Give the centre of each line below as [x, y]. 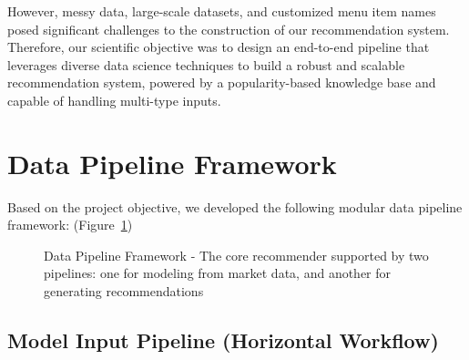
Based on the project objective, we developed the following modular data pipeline [235, 206]
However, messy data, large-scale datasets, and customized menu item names [222, 11]
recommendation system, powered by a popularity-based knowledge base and [222, 82]
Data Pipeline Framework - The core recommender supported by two [236, 255]
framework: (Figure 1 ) [70, 225]
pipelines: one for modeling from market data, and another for [218, 273]
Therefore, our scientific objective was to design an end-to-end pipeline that [219, 47]
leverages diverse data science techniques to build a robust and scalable [206, 64]
